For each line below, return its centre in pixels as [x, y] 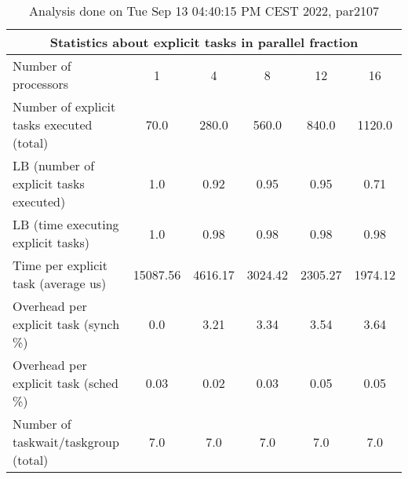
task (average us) [60, 283]
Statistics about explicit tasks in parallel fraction [204, 42]
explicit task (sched [66, 383]
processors [41, 84]
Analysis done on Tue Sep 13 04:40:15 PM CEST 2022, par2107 [204, 11]
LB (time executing [66, 224]
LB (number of [54, 165]
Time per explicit [60, 265]
